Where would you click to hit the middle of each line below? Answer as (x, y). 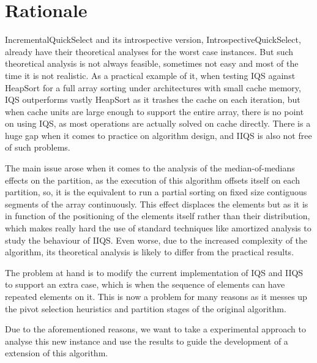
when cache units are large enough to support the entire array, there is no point (155, 111)
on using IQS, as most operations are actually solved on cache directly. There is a (158, 123)
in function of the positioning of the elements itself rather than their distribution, (158, 216)
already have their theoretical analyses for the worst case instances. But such (149, 51)
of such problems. (38, 147)
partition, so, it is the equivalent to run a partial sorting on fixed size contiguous (156, 192)
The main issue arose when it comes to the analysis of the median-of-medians (150, 168)
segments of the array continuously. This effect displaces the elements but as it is (157, 204)
